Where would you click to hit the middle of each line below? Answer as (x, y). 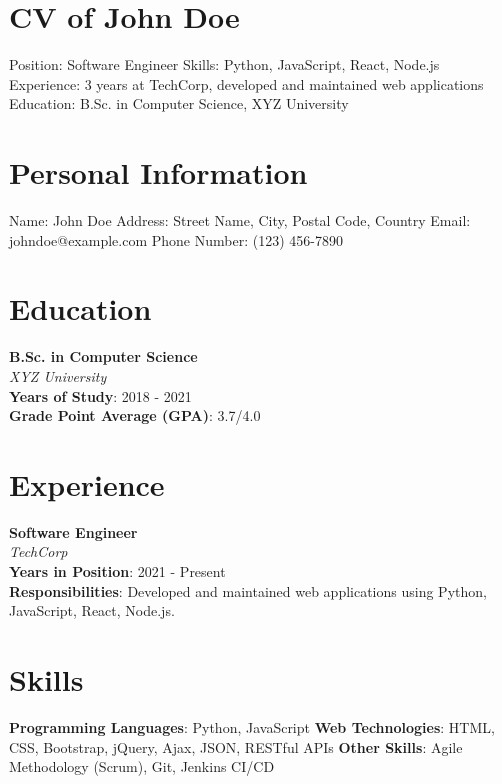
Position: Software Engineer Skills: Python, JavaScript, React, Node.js (224, 64)
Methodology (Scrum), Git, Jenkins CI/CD (142, 766)
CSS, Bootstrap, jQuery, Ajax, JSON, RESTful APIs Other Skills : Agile (236, 746)
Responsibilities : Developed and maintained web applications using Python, (248, 590)
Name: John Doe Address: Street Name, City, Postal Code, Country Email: (240, 220)
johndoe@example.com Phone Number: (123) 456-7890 (176, 239)
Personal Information (158, 172)
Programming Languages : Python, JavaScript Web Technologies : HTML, (252, 726)
